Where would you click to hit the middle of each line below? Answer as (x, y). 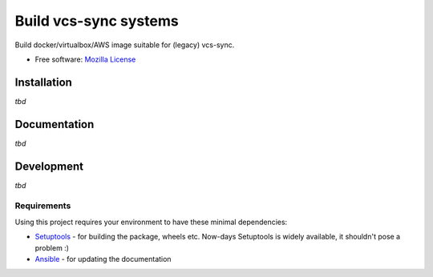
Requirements (43, 206)
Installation (43, 82)
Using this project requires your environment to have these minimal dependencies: (151, 222)
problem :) (52, 247)
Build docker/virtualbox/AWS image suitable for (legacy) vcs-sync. (125, 45)
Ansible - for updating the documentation (103, 259)
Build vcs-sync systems (97, 21)
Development (49, 166)
